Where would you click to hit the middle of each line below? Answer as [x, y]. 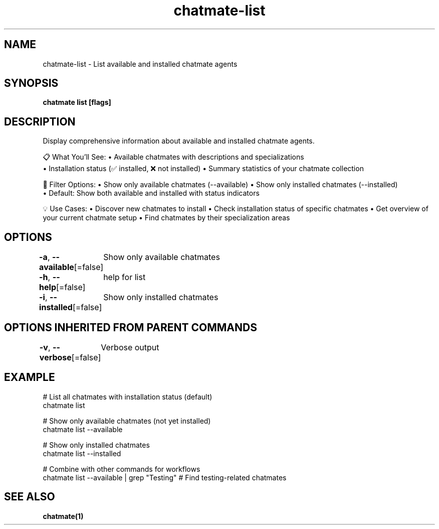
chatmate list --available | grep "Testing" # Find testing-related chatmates [165, 477]
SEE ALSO [30, 497]
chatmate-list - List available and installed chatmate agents [140, 64]
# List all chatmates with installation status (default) [128, 396]
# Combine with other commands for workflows [122, 469]
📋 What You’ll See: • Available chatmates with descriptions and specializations [173, 157]
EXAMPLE [30, 377]
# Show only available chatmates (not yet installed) [127, 421]
